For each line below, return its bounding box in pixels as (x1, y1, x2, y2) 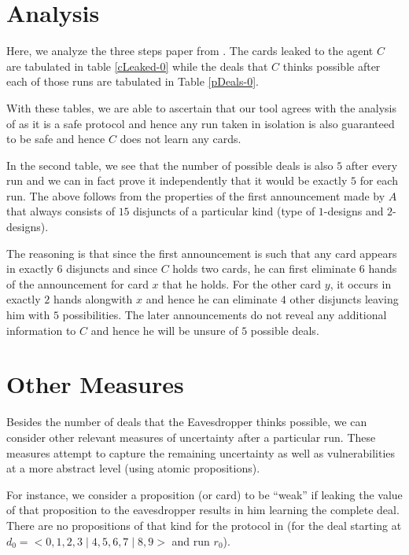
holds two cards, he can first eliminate (172, 260, 356, 277)
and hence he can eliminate (146, 291, 278, 307)
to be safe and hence (6, 130, 105, 147)
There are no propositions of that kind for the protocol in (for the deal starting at (6, 516, 402, 533)
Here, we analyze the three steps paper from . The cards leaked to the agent (6, 42, 374, 59)
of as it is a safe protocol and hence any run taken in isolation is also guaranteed (6, 115, 395, 131)
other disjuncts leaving (289, 291, 399, 307)
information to (6, 322, 76, 338)
